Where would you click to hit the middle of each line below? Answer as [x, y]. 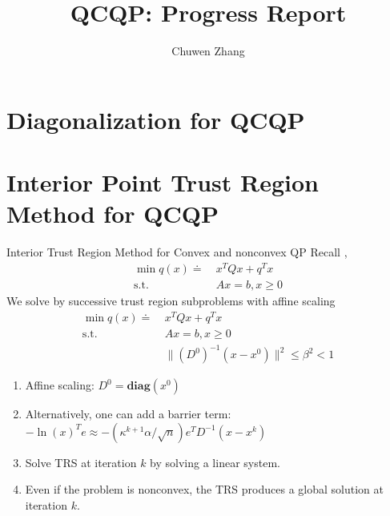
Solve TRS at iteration [81, 462]
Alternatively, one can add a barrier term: [128, 414]
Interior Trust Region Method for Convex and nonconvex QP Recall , [177, 252]
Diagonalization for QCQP [156, 119]
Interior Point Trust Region [163, 182]
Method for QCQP [113, 214]
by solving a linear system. [215, 462]
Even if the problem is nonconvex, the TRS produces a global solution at [204, 489]
